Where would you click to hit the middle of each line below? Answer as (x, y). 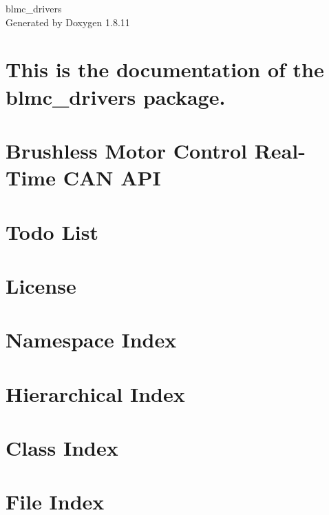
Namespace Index (91, 340)
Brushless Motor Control (126, 150)
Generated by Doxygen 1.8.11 (68, 22)
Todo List (52, 231)
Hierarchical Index (95, 393)
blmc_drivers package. (116, 96)
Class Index (62, 447)
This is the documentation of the (165, 69)
